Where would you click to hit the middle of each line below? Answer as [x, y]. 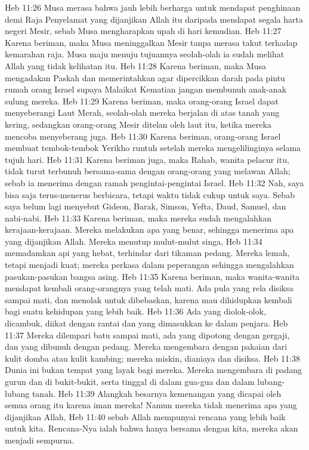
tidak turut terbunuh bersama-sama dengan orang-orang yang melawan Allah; [148, 171]
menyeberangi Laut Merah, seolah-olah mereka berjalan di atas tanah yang [142, 112]
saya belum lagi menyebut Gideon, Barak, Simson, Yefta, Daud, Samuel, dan [146, 206]
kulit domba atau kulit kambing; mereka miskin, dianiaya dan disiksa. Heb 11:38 [152, 358]
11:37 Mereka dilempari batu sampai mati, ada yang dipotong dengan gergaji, [147, 335]
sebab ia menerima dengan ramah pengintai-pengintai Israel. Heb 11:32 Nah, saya [154, 182]
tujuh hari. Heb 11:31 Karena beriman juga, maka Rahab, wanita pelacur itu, [147, 159]
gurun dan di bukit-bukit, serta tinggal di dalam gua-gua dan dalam [130, 381]
